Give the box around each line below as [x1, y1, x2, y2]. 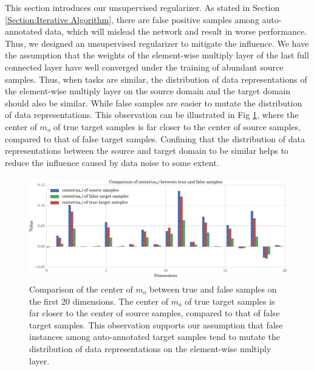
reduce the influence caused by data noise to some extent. [5, 156, 219, 168]
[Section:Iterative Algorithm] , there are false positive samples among [5, 13, 259, 26]
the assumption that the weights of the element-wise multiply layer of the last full [5, 49, 309, 61]
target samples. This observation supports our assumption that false [29, 318, 283, 331]
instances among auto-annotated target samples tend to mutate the [29, 330, 280, 343]
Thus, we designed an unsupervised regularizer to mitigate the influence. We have [5, 36, 309, 49]
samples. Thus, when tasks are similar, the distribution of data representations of [5, 72, 307, 85]
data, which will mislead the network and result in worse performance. [45, 25, 307, 38]
